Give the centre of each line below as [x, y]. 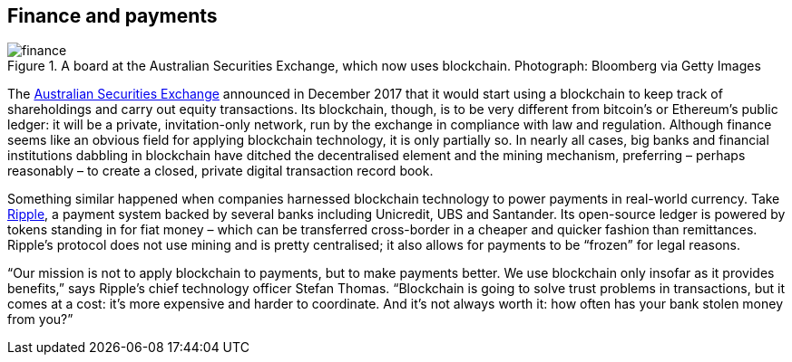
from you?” [40, 319]
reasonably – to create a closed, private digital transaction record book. [220, 171]
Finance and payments [112, 16]
